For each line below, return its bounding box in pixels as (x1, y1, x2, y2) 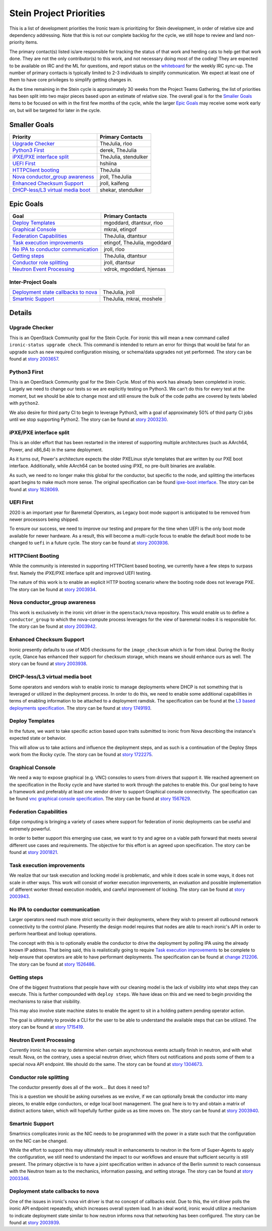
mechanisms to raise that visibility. (9, 998, 81, 1004)
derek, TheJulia (100, 146, 137, 153)
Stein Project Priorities (9, 8, 106, 19)
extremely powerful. (9, 826, 51, 832)
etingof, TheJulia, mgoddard (104, 239, 171, 246)
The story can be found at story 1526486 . (9, 961, 96, 967)
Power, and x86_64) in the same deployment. (9, 447, 103, 453)
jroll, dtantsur (104, 259, 135, 266)
